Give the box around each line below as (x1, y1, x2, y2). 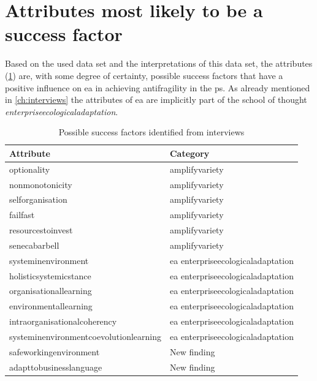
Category (169, 146, 210, 159)
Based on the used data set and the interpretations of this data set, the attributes (5, 57, 313, 70)
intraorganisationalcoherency (9, 315, 117, 328)
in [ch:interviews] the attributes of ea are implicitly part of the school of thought (5, 93, 307, 106)
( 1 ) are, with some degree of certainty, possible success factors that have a (5, 69, 283, 81)
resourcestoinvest (9, 224, 73, 236)
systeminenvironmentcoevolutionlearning (9, 330, 161, 342)
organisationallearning (9, 284, 92, 297)
